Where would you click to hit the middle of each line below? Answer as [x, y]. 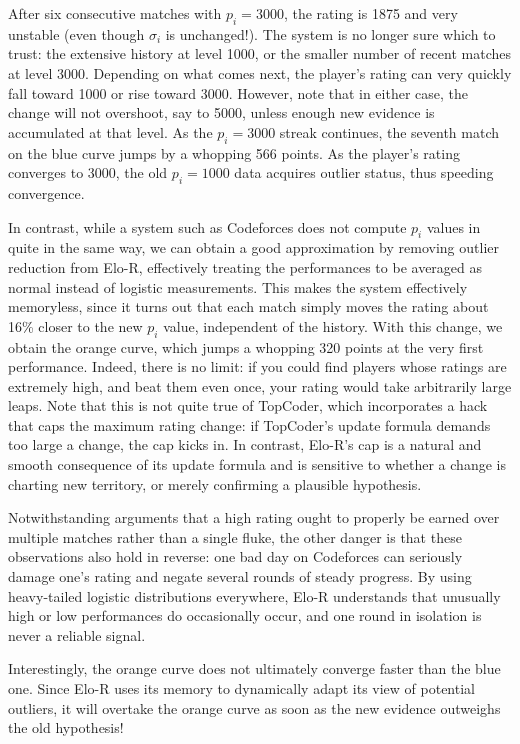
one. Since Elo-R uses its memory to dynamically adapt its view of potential [241, 688]
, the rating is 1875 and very [370, 13]
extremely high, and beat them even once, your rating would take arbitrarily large [260, 385]
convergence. [46, 192]
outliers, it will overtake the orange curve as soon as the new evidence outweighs [254, 707]
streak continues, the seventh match [389, 131]
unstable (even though [76, 33]
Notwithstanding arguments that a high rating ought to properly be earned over [254, 517]
